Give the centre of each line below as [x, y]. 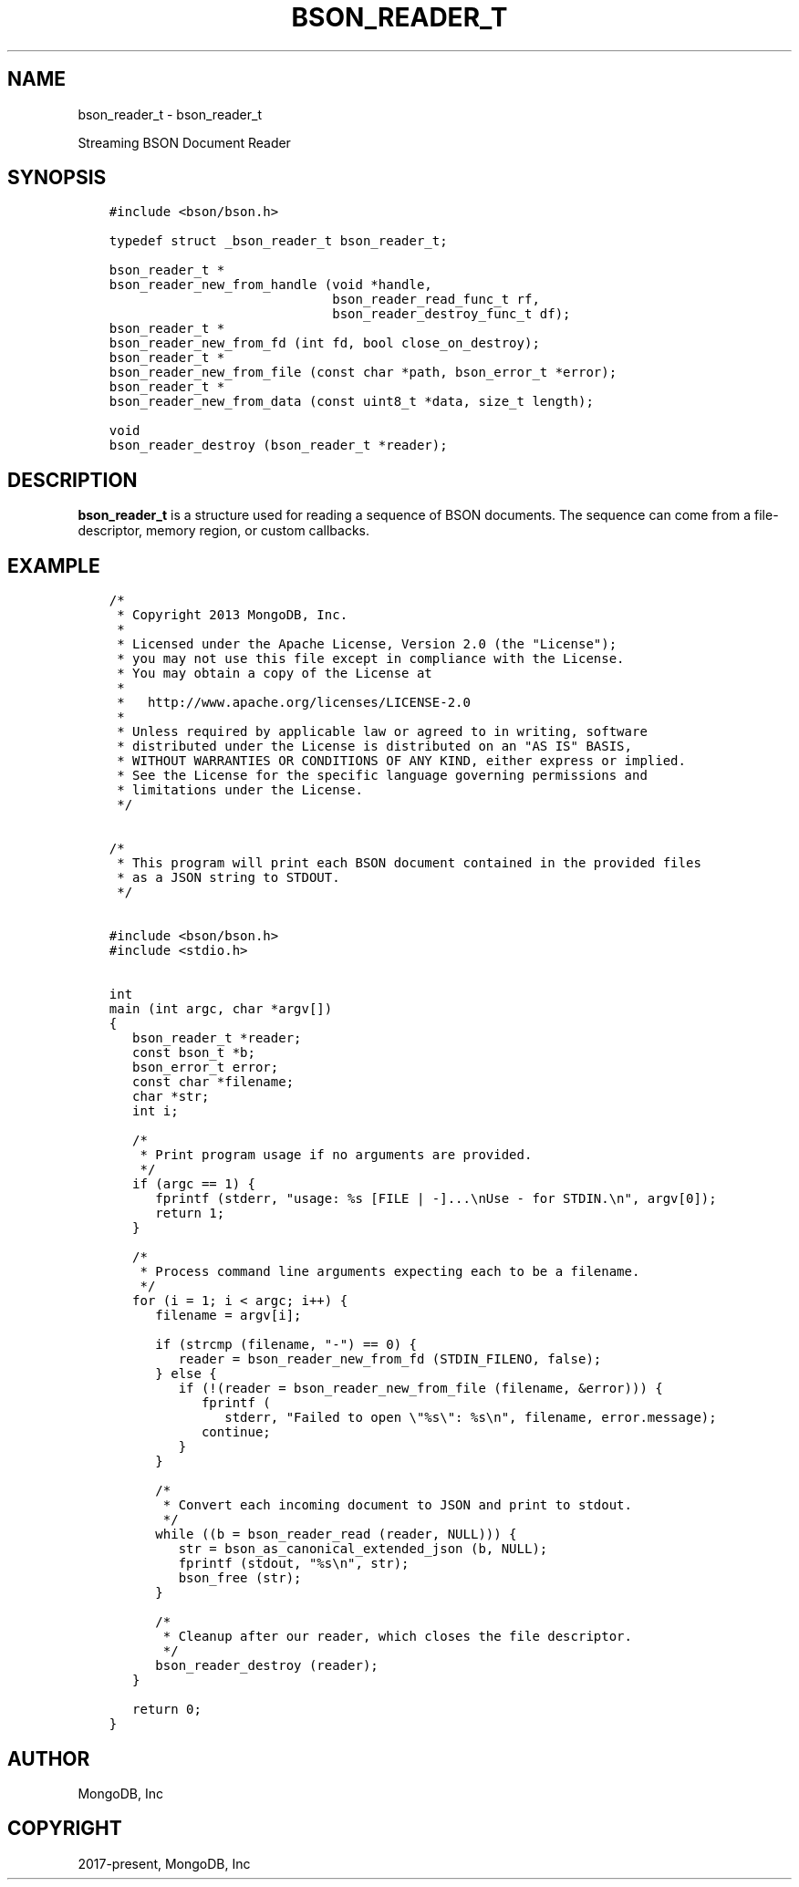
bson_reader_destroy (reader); [267, 1666]
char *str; [171, 1097]
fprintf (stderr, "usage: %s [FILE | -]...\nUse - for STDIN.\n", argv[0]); [436, 1199]
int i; [156, 1111]
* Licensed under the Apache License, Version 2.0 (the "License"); [367, 644]
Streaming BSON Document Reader [184, 142]
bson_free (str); [240, 1578]
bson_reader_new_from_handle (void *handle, [270, 285]
